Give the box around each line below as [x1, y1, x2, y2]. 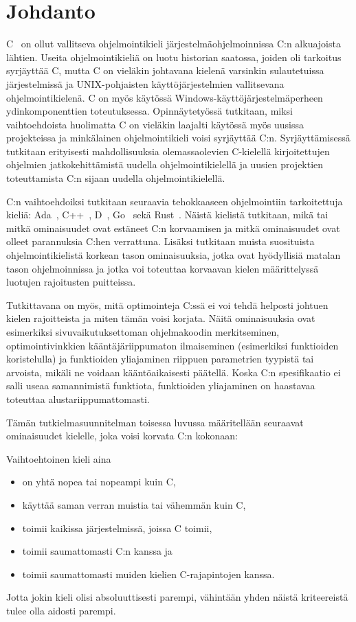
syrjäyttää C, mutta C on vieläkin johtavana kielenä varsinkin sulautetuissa [6, 63, 324, 78]
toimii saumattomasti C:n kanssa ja [22, 544, 173, 558]
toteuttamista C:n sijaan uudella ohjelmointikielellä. [6, 171, 225, 185]
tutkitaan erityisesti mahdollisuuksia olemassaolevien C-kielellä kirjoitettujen [6, 143, 330, 158]
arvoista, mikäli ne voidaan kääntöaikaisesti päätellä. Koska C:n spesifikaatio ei [6, 365, 341, 379]
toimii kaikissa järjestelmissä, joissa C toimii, [22, 520, 212, 535]
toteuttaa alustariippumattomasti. [6, 391, 150, 406]
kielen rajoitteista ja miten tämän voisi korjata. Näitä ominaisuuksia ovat [6, 311, 315, 325]
